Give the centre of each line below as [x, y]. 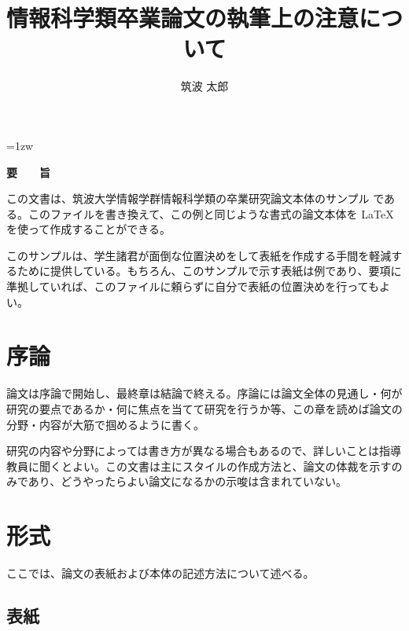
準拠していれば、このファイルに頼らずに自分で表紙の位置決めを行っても [193, 286]
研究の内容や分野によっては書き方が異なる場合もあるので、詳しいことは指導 [204, 451]
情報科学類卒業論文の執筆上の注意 [183, 18]
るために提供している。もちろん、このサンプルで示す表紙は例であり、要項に [204, 271]
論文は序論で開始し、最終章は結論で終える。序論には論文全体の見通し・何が [204, 393]
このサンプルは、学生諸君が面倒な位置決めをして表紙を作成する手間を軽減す [204, 255]
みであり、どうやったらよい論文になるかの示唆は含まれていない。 [177, 481]
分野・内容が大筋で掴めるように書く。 [105, 424]
